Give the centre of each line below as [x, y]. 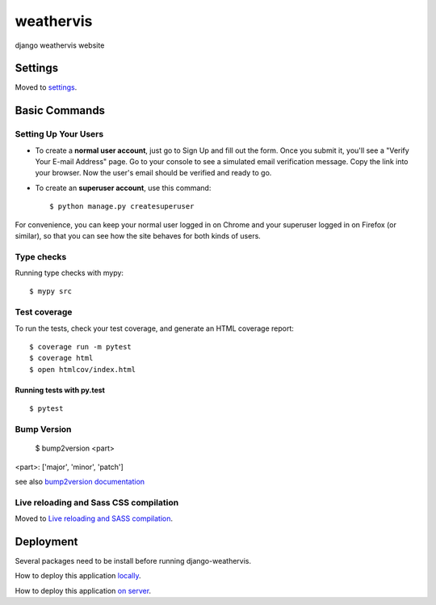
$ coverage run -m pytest [81, 347]
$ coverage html [61, 358]
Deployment [46, 542]
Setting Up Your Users [59, 134]
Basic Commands [60, 110]
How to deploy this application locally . [78, 576]
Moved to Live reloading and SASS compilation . [94, 518]
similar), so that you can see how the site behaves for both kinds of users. [138, 235]
